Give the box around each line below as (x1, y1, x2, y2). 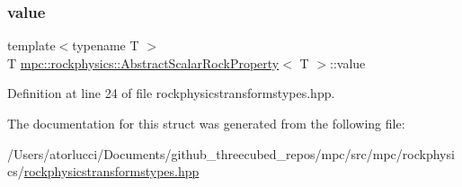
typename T (72, 36, 139, 55)
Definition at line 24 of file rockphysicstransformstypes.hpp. (7, 84, 335, 102)
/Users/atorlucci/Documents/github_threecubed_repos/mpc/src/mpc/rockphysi (7, 144, 455, 163)
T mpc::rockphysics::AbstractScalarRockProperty (7, 53, 280, 72)
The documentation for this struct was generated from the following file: (7, 114, 405, 132)
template (7, 36, 56, 55)
